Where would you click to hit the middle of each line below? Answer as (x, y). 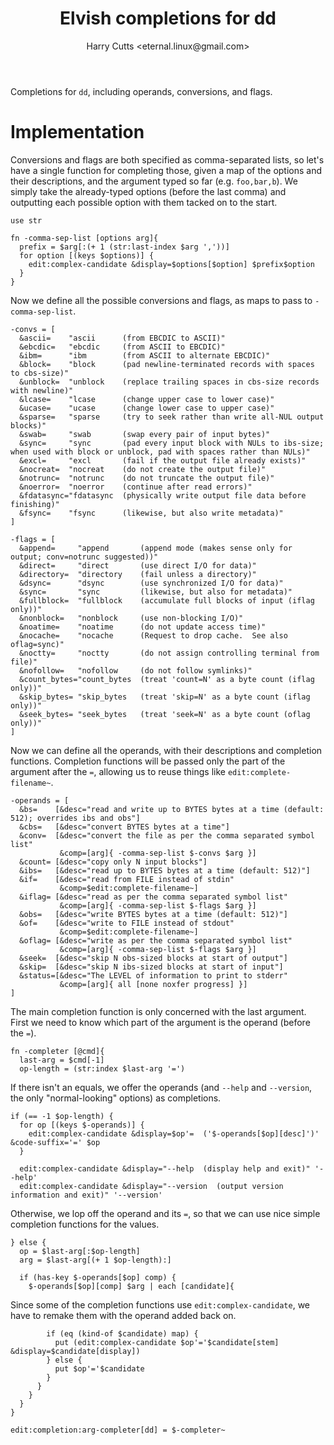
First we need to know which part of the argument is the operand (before (160, 1022)
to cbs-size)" (40, 373)
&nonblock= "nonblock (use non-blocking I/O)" (131, 618)
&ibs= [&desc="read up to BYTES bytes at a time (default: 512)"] (165, 870)
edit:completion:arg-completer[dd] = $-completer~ (118, 1430)
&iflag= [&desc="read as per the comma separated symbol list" (153, 897)
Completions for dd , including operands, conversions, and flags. (141, 91)
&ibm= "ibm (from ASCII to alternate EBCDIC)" (145, 355)
